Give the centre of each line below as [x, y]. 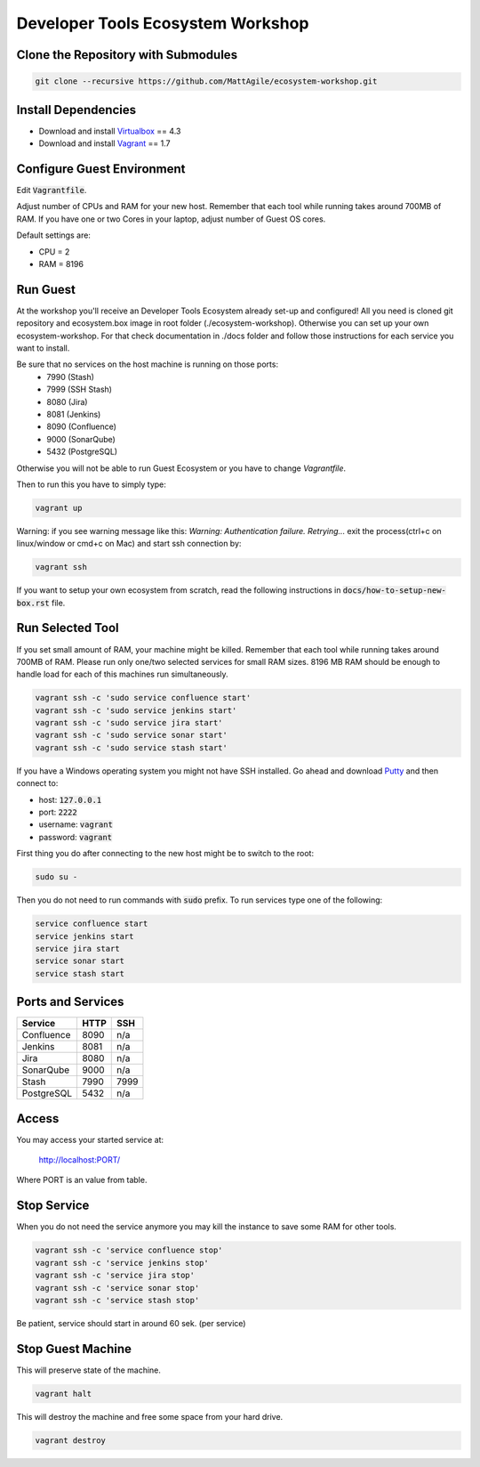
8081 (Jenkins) [74, 414]
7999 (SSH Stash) [80, 389]
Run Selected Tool [68, 628]
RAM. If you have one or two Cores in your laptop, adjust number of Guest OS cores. [171, 219]
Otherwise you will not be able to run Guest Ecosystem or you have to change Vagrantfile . [181, 468]
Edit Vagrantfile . [52, 190]
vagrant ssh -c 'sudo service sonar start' [132, 735]
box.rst [33, 603]
